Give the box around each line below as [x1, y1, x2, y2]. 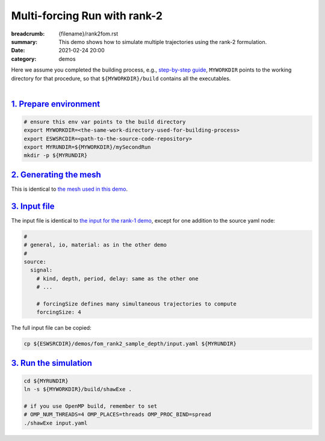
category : [11, 55, 37, 63]
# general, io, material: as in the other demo [23, 241, 167, 248]
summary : [11, 38, 38, 45]
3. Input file [11, 201, 55, 211]
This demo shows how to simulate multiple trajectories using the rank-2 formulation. [58, 38, 267, 45]
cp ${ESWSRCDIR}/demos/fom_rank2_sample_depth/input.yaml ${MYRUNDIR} [23, 341, 237, 347]
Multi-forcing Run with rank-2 [11, 9, 162, 22]
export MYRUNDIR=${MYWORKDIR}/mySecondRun [23, 144, 151, 150]
